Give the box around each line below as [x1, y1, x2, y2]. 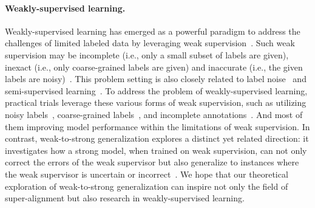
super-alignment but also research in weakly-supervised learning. [5, 192, 245, 204]
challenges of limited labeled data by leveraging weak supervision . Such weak [5, 36, 295, 49]
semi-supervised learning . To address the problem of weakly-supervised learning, [5, 84, 308, 97]
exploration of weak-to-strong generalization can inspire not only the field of [5, 179, 288, 192]
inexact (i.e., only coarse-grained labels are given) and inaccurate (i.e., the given [5, 60, 303, 73]
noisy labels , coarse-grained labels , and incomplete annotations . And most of [5, 108, 303, 120]
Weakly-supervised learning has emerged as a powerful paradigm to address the [5, 24, 300, 37]
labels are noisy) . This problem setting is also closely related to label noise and [5, 72, 307, 85]
